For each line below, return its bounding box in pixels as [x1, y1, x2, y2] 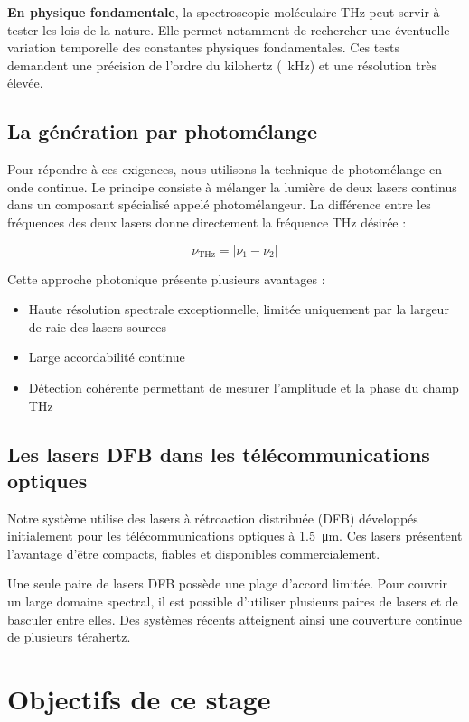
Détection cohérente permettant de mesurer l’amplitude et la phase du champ [28, 377, 459, 396]
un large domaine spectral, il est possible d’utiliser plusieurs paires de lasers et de [7, 592, 458, 611]
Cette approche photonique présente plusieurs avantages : [7, 269, 325, 288]
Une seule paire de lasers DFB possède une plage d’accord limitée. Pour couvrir [7, 574, 448, 593]
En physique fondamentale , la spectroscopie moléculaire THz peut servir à [7, 3, 440, 21]
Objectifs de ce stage [7, 680, 271, 717]
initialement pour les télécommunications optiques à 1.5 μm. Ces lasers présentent [7, 526, 463, 545]
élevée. [7, 73, 43, 92]
